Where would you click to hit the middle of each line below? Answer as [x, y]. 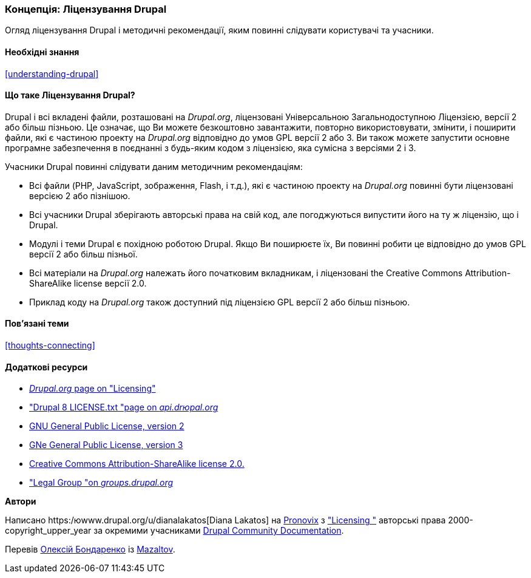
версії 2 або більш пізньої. [83, 254]
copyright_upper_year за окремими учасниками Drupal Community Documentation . [174, 531]
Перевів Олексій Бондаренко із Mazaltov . [90, 549]
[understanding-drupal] [52, 73]
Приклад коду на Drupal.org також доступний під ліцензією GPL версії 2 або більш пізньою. [220, 302]
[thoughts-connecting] [50, 345]
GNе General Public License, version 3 [106, 445]
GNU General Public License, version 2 [107, 426]
